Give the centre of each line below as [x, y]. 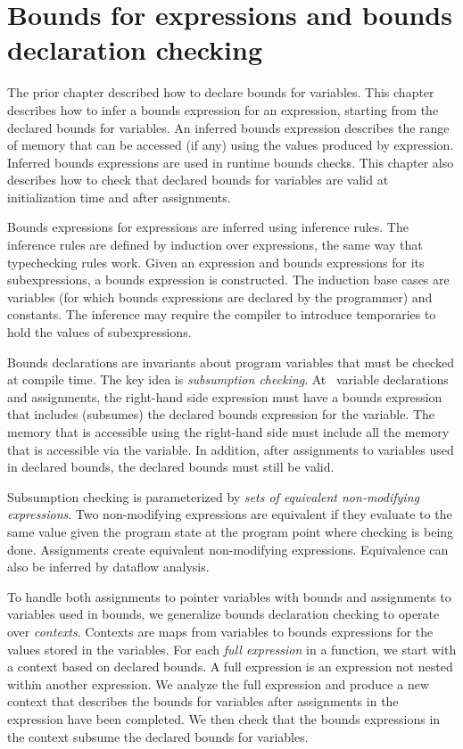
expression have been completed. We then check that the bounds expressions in [224, 718]
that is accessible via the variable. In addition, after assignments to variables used [231, 449]
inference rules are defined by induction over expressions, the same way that [215, 245]
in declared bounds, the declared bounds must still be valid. [171, 467]
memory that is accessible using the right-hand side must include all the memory [228, 432]
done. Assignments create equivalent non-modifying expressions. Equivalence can [228, 549]
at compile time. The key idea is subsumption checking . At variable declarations [228, 379]
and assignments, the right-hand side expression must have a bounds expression [225, 396]
